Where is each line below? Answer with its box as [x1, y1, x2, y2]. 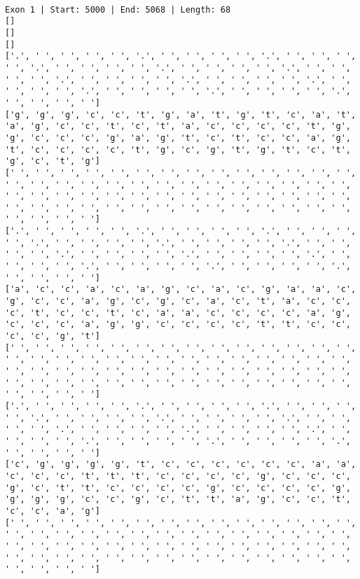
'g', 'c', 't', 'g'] [5, 156, 101, 167]
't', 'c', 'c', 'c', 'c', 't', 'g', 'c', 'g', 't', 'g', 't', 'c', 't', [5, 144, 351, 155]
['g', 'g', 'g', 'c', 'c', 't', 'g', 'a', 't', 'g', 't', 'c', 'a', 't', [5, 109, 356, 120]
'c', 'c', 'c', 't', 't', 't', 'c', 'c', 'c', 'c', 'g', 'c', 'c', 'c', [5, 470, 351, 481]
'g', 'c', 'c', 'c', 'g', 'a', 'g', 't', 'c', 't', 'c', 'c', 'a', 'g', [5, 132, 351, 143]
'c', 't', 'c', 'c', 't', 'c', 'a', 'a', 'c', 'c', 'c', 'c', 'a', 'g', [5, 307, 351, 318]
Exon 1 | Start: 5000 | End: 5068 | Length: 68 [5, 4, 231, 15]
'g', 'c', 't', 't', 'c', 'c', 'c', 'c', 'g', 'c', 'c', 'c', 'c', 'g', [5, 482, 351, 493]
